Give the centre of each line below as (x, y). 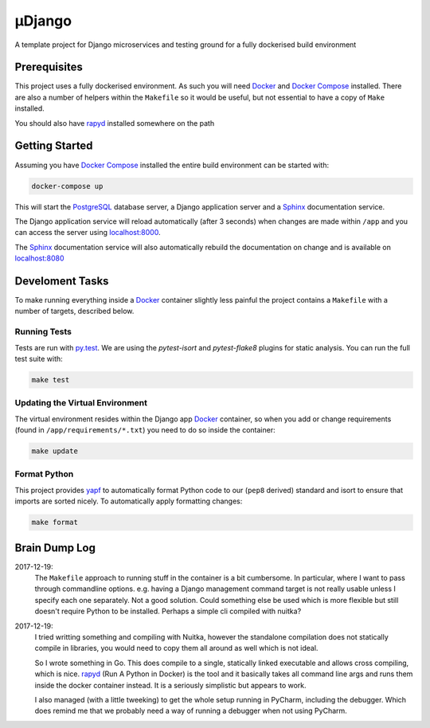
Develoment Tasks (62, 281)
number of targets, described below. (74, 311)
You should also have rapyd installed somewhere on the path (115, 123)
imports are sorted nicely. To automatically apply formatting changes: (129, 501)
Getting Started (54, 146)
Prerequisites (49, 67)
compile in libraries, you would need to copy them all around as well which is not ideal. (176, 648)
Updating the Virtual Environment (81, 403)
